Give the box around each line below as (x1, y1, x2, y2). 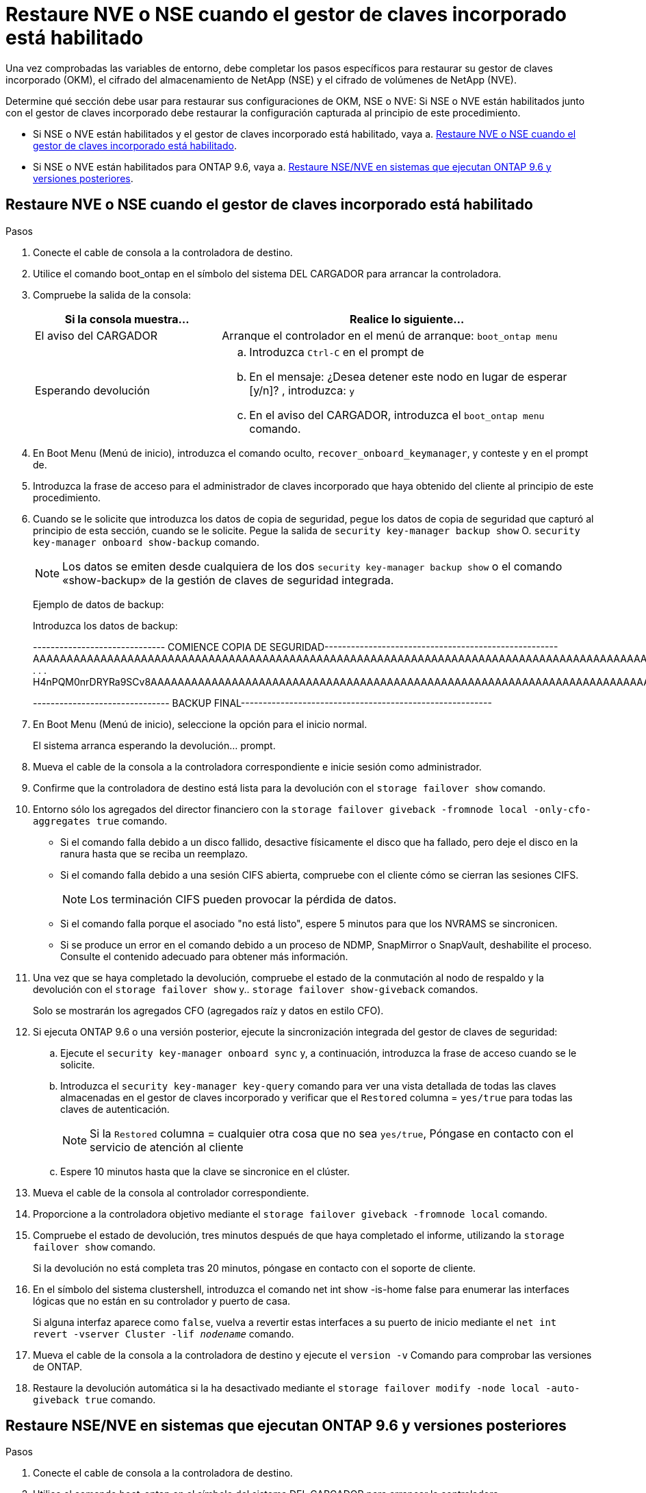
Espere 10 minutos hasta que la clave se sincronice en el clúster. (60, 1165, 350, 1177)
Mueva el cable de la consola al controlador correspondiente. (33, 1186, 309, 1199)
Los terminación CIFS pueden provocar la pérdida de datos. (90, 892, 397, 906)
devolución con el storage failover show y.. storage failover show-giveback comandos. (33, 983, 478, 995)
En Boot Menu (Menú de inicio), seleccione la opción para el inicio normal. (33, 718, 367, 730)
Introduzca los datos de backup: (33, 619, 178, 631)
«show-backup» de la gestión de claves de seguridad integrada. (62, 573, 394, 587)
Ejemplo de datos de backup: (33, 598, 164, 610)
